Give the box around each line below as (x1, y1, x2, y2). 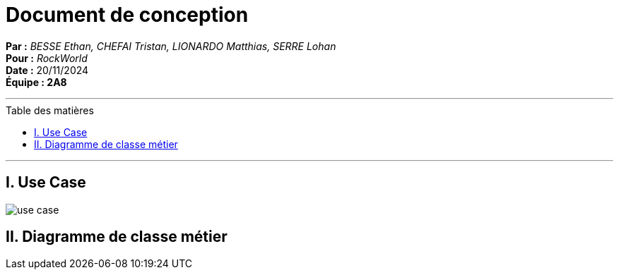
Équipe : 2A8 (6, 75, 67, 88)
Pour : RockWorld (6, 51, 88, 64)
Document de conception (6, 3, 249, 27)
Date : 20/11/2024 (6, 63, 89, 76)
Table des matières (6, 104, 94, 116)
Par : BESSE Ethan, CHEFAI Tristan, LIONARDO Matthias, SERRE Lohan (6, 39, 336, 52)
